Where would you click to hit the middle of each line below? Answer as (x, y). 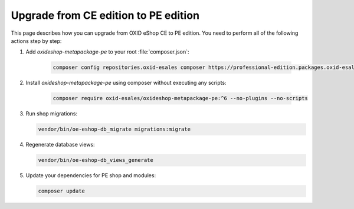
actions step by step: (36, 41)
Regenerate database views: (60, 145)
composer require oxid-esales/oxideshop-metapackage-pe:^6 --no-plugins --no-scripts (180, 98)
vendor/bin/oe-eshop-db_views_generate (96, 160)
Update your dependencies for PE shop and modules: (91, 175)
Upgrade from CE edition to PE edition (105, 15)
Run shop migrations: (52, 114)
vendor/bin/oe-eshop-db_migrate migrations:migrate (114, 129)
